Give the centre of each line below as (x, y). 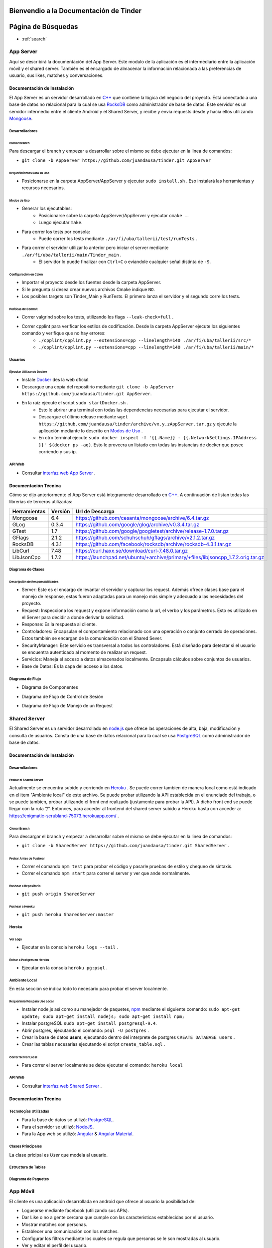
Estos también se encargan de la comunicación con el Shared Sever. (92, 638)
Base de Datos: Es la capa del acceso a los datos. (73, 666)
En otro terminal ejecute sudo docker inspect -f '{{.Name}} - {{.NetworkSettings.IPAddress (148, 438)
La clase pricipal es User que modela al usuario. (59, 1155)
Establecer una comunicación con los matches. (70, 1232)
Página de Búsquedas (44, 27)
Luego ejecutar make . (61, 223)
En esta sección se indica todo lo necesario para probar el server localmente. (89, 989)
